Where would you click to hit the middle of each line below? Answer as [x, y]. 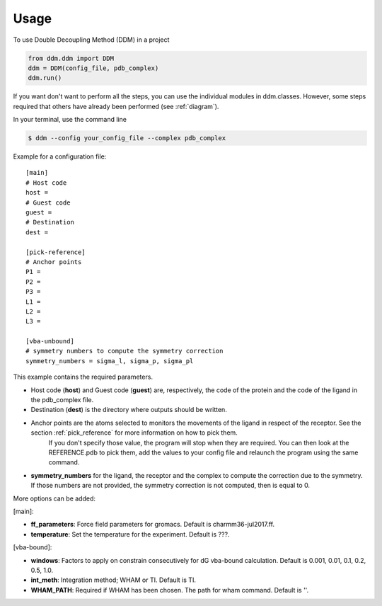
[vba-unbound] [50, 341]
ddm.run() [45, 78]
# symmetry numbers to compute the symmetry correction [125, 351]
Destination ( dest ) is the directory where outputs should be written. [129, 410]
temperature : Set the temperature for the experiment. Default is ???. [130, 534]
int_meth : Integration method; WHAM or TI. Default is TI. [113, 580]
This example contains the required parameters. [83, 377]
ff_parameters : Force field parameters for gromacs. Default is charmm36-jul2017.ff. [153, 525]
